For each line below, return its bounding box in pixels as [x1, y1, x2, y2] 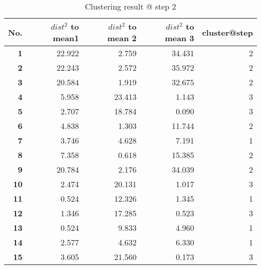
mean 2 [107, 32, 137, 44]
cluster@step [202, 26, 253, 38]
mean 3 [165, 32, 194, 44]
